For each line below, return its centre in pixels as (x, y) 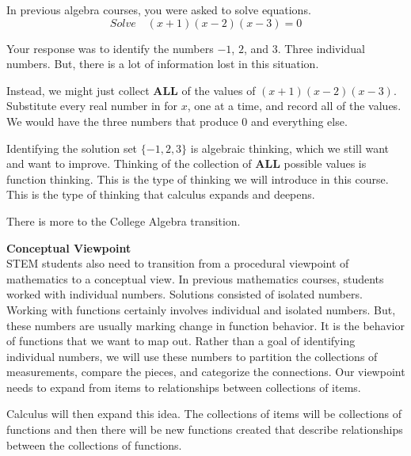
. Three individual (321, 48)
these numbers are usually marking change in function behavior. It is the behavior (205, 325)
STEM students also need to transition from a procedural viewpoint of (178, 263)
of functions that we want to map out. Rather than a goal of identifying (181, 341)
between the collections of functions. (94, 445)
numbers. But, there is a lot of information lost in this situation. (163, 64)
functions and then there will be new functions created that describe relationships (205, 429)
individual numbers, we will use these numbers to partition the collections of (192, 356)
